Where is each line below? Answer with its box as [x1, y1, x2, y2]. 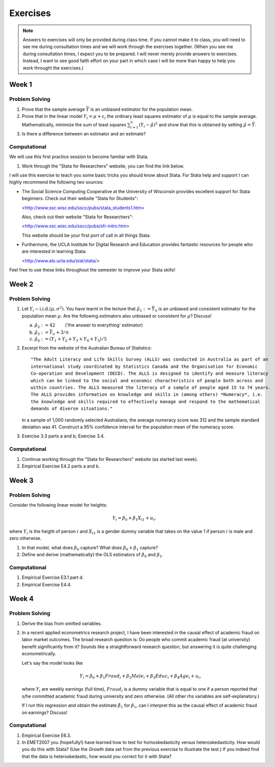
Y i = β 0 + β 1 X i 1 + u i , [112, 515, 156, 522]
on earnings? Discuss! [22, 709, 68, 715]
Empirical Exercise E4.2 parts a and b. [22, 463, 100, 469]
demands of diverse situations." [31, 406, 113, 411]
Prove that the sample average [22, 106, 85, 112]
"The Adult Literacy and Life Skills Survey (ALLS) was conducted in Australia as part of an [31, 357, 268, 362]
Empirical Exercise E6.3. [22, 732, 72, 738]
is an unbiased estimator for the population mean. [90, 106, 193, 112]
